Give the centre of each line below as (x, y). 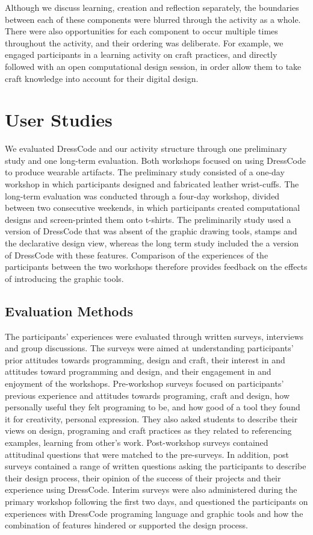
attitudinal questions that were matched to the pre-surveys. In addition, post (147, 454)
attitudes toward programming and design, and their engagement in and (138, 371)
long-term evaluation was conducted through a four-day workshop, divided (142, 196)
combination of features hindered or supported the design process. (126, 525)
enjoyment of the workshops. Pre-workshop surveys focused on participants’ (144, 383)
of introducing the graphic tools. (64, 278)
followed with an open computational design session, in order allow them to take (153, 66)
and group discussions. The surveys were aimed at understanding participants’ (149, 348)
